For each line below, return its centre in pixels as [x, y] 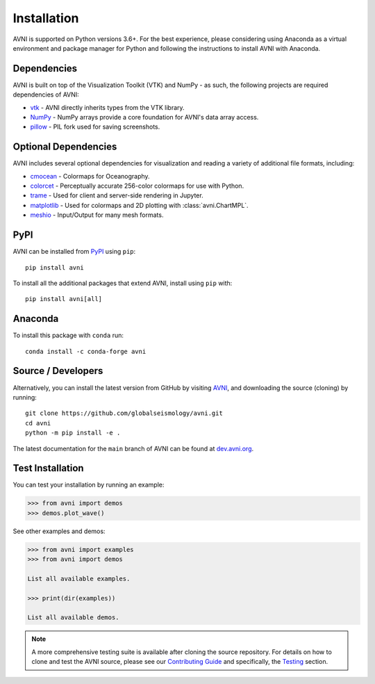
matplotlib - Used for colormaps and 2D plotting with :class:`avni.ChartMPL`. [140, 205]
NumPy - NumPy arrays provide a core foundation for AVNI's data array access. [144, 117]
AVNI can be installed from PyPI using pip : [74, 252]
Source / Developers [58, 371]
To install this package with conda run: [68, 335]
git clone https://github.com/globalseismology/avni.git [124, 413]
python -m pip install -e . [73, 433]
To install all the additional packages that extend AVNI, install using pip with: [123, 283]
